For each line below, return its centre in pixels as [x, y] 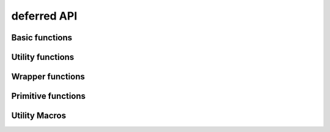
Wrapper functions [48, 77]
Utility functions [43, 57]
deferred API [44, 16]
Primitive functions [48, 96]
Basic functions [42, 38]
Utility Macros [39, 116]
